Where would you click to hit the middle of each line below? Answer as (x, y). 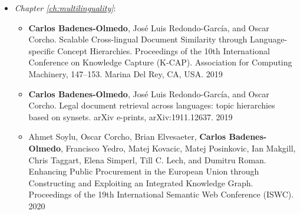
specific (42, 50)
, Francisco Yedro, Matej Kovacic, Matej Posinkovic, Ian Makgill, (178, 148)
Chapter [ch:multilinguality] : (65, 8)
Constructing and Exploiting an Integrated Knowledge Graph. (141, 182)
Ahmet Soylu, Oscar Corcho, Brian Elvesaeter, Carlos (127, 136)
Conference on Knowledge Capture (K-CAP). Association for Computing (160, 62)
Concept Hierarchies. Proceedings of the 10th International (164, 50)
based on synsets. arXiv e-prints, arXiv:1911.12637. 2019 (131, 116)
